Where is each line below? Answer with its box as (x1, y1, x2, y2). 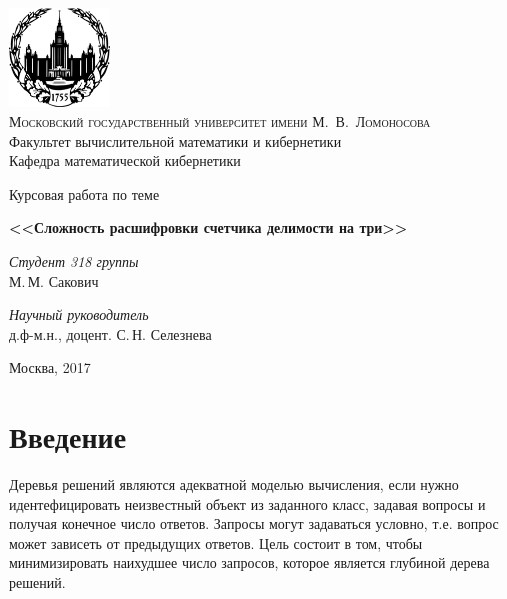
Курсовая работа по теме (9, 183, 160, 204)
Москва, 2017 (9, 357, 91, 378)
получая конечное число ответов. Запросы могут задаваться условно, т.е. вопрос (9, 513, 499, 534)
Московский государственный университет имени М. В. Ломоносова (9, 110, 431, 131)
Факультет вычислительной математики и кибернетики (9, 130, 342, 151)
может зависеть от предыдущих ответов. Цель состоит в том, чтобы (9, 532, 423, 553)
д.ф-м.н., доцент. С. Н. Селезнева (9, 323, 212, 344)
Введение (9, 416, 127, 457)
